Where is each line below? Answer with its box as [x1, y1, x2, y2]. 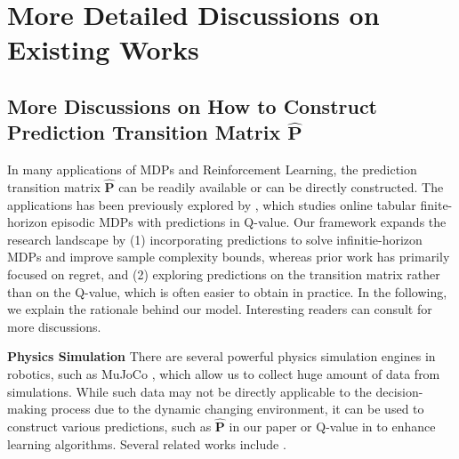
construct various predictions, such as [7, 416, 212, 435]
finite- [420, 195, 453, 213]
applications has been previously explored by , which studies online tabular [7, 195, 416, 213]
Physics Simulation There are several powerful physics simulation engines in [7, 347, 436, 366]
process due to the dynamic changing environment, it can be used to [51, 399, 424, 418]
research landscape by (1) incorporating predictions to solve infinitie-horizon [7, 229, 423, 248]
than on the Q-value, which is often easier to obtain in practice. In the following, [7, 282, 447, 301]
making [7, 399, 47, 418]
